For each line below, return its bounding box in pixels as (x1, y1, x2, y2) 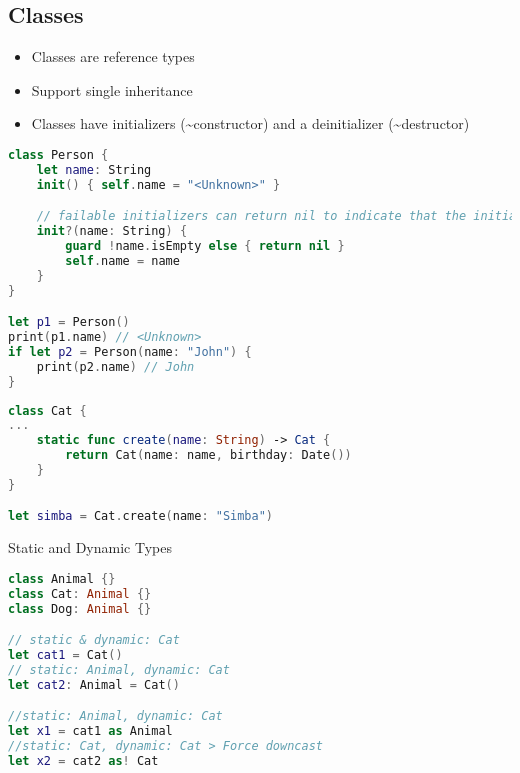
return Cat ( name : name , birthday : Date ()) (65, 448, 352, 463)
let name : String (36, 162, 152, 177)
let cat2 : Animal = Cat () (8, 677, 180, 692)
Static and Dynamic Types (8, 537, 172, 558)
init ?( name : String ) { (36, 224, 188, 239)
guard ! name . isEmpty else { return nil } (65, 239, 345, 254)
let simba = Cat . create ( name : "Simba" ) (8, 509, 274, 524)
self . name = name (65, 253, 180, 268)
